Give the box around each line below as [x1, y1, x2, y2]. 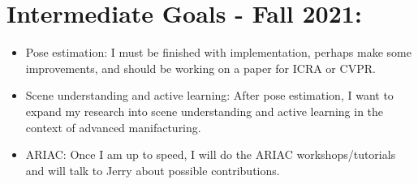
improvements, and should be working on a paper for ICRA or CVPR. [25, 59, 376, 76]
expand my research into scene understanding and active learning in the [25, 102, 384, 119]
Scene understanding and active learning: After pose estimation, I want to [25, 87, 394, 104]
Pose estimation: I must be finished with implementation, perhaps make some [25, 44, 412, 61]
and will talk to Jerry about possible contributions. [25, 161, 280, 178]
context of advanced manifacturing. [25, 118, 201, 135]
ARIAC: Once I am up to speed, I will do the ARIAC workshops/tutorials [25, 146, 396, 163]
